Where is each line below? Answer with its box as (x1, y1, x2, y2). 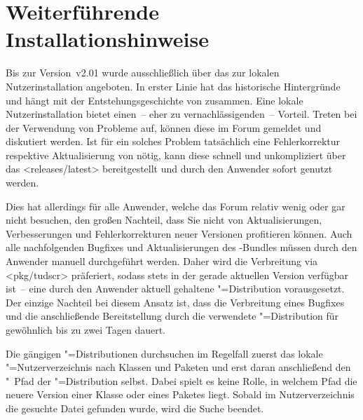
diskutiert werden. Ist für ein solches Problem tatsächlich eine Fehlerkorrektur (6, 134, 341, 149)
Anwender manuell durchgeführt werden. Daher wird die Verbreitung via (6, 254, 318, 269)
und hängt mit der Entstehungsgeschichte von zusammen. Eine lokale (6, 93, 303, 107)
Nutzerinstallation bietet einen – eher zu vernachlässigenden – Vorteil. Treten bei (6, 107, 357, 121)
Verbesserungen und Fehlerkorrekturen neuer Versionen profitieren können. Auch (6, 226, 352, 241)
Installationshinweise (6, 25, 209, 53)
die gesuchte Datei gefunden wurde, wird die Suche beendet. (6, 400, 264, 415)
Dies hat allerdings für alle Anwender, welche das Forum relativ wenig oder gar (6, 198, 345, 213)
